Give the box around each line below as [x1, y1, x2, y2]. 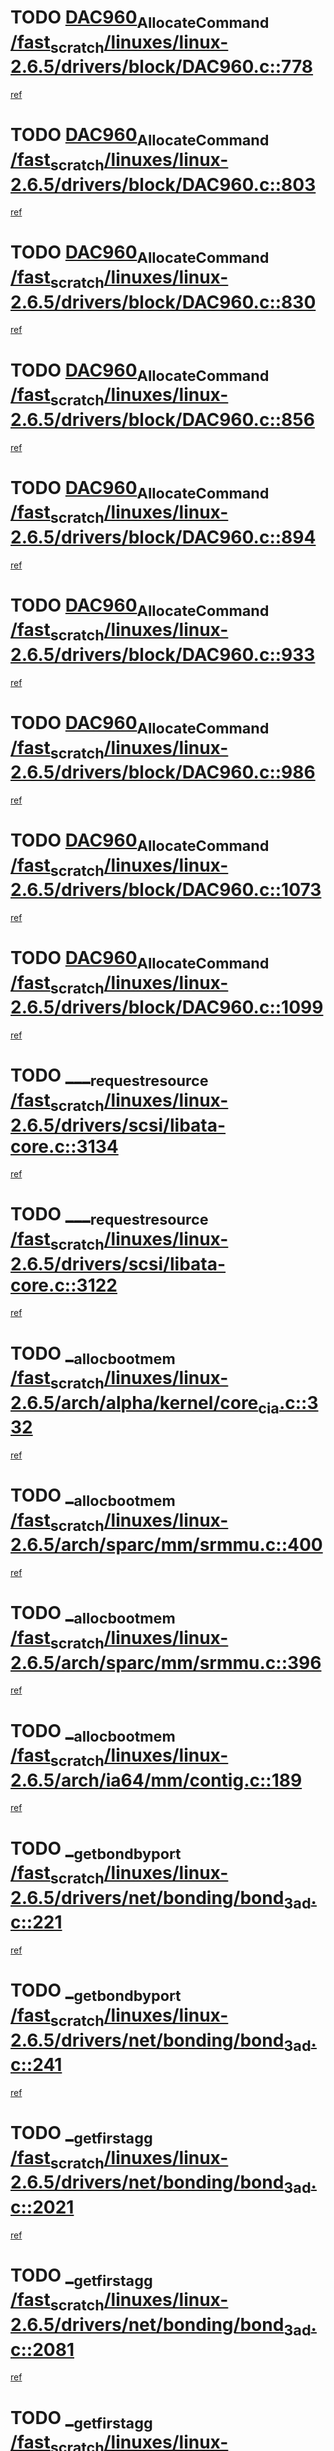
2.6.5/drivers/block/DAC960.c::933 [10, 644, 316, 666]
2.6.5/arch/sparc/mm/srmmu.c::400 [10, 1534, 323, 1556]
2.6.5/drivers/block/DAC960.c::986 [10, 761, 316, 784]
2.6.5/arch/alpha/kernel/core [10, 1391, 259, 1414]
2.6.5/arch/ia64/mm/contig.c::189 [10, 1769, 303, 1791]
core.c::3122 [10, 1274, 118, 1296]
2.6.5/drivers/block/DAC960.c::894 [10, 526, 317, 548]
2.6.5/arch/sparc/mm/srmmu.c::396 [10, 1651, 322, 1674]
